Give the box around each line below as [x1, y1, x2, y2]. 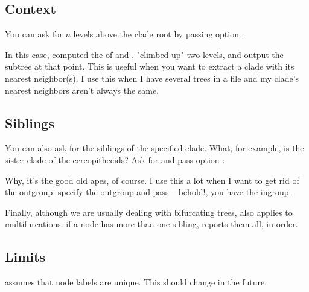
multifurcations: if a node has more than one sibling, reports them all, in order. [5, 218, 298, 230]
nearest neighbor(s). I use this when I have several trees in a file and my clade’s [5, 71, 299, 84]
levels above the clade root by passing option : [73, 28, 244, 41]
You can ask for [5, 28, 63, 41]
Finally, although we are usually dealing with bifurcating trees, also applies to [5, 206, 293, 218]
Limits [5, 247, 45, 266]
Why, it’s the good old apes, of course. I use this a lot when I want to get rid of [5, 174, 299, 186]
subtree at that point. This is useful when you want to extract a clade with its [5, 60, 295, 73]
